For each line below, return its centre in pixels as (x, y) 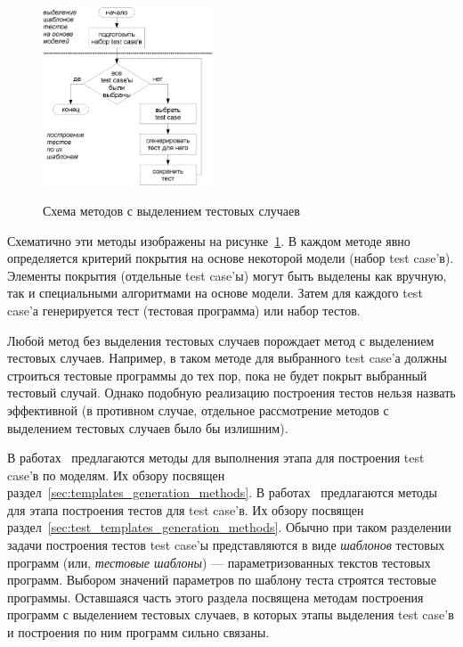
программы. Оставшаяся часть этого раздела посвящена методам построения (215, 597)
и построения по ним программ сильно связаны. (138, 632)
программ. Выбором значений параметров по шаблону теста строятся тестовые (222, 580)
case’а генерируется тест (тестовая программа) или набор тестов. (184, 310)
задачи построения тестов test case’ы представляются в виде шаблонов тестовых (226, 545)
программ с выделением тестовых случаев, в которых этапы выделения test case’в (231, 614)
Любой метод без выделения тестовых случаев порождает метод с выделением (221, 340)
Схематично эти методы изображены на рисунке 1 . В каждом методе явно (209, 240)
